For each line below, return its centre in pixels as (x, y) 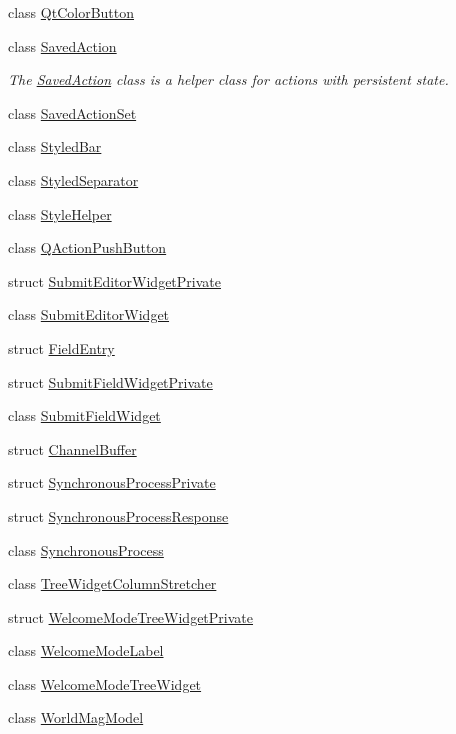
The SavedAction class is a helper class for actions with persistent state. (228, 79)
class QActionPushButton (87, 247)
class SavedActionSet (72, 112)
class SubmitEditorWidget (89, 314)
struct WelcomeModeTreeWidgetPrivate (131, 616)
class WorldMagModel (76, 717)
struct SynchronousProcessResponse (118, 515)
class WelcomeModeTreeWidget (105, 683)
